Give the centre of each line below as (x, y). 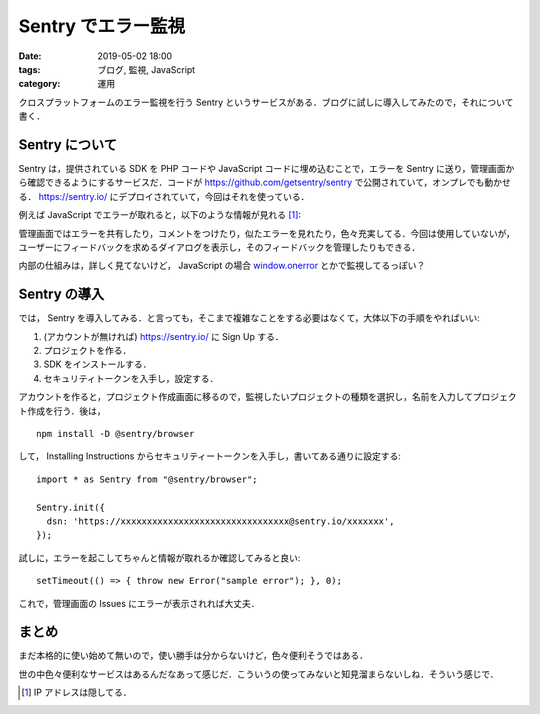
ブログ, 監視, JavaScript (146, 69)
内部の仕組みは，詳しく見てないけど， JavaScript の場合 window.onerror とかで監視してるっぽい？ (222, 266)
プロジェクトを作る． (87, 351)
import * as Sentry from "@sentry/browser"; (147, 479)
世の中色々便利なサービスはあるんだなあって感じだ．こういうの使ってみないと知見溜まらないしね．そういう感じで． (258, 674)
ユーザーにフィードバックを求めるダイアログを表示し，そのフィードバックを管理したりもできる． (219, 247)
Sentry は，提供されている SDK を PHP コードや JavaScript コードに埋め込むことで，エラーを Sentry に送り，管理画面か (266, 169)
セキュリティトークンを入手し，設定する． (131, 378)
